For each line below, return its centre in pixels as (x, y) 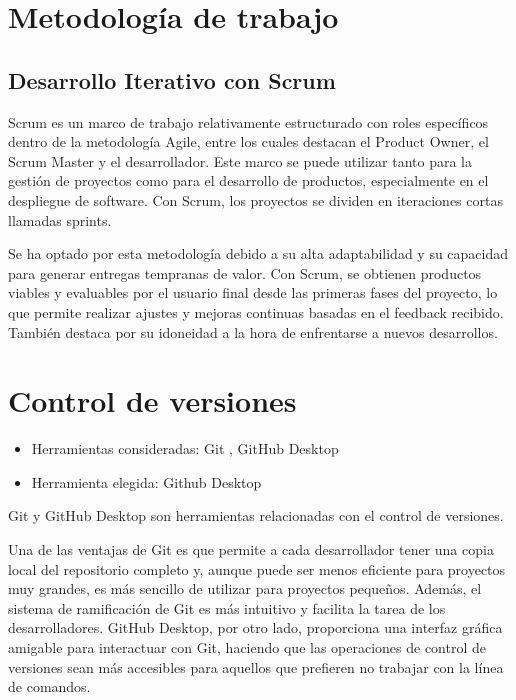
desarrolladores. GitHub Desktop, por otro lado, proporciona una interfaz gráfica (255, 627)
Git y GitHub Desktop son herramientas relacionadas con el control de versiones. (256, 515)
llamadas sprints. (60, 219)
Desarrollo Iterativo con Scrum (172, 79)
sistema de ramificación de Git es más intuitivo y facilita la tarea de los (227, 607)
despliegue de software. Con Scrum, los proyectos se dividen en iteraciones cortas (255, 199)
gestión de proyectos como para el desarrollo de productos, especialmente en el (248, 180)
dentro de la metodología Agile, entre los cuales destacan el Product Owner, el (248, 141)
